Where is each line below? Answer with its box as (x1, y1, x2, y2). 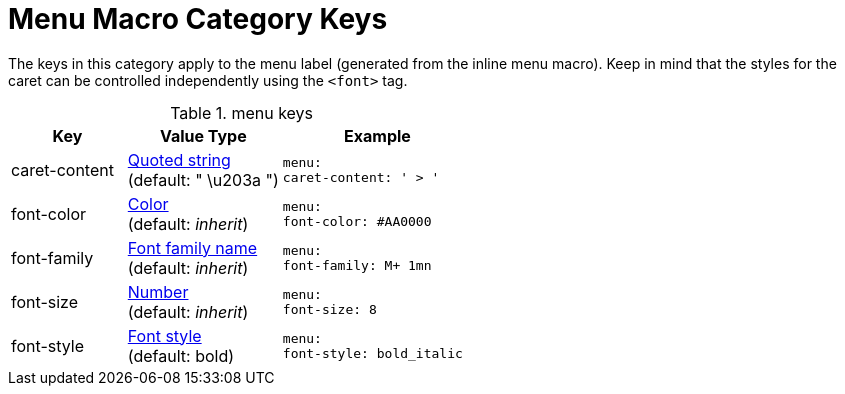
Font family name (127, 237, 258, 258)
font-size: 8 (282, 301, 377, 317)
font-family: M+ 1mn (282, 257, 432, 273)
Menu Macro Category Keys (8, 2, 388, 36)
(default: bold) (127, 345, 235, 366)
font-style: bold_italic (282, 345, 463, 361)
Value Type (159, 125, 247, 146)
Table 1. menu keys (170, 102, 314, 123)
